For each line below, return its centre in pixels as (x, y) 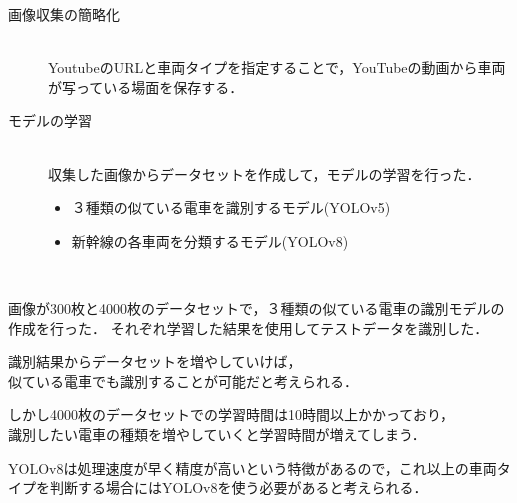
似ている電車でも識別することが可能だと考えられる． (183, 380)
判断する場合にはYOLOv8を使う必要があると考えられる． (238, 487)
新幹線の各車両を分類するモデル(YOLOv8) (210, 240)
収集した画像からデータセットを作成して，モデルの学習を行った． (264, 173)
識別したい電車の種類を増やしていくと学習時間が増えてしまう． (217, 433)
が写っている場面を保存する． (146, 86)
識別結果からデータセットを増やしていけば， (155, 361)
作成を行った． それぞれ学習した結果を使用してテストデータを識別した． (248, 327)
